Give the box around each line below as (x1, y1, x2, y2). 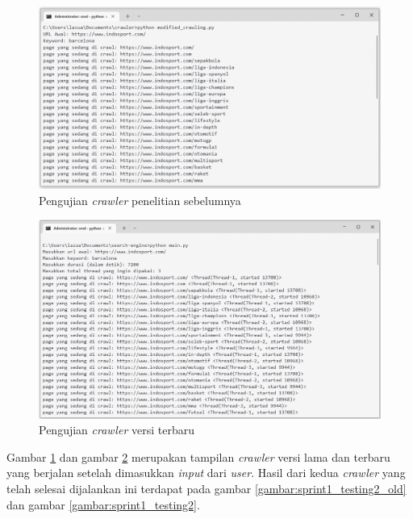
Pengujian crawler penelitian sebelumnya (39, 191, 241, 208)
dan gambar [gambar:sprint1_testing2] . (6, 496, 200, 513)
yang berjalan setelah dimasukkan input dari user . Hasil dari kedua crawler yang (6, 464, 406, 481)
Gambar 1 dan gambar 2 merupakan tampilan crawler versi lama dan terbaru (6, 448, 390, 465)
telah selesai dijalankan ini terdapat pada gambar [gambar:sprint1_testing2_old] (6, 480, 407, 496)
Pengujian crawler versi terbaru (39, 421, 194, 438)
